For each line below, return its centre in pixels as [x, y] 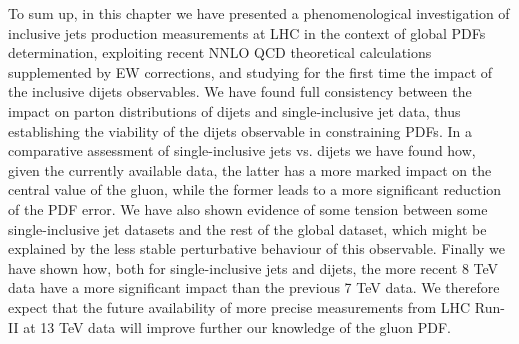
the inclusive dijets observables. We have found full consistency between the [240, 91]
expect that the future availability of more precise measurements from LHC [239, 306]
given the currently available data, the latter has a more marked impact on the [250, 169]
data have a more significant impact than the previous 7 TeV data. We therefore [254, 287]
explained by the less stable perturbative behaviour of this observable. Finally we [256, 248]
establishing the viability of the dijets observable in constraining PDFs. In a [240, 130]
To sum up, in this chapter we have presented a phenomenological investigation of [259, 13]
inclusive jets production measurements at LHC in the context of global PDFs [247, 32]
